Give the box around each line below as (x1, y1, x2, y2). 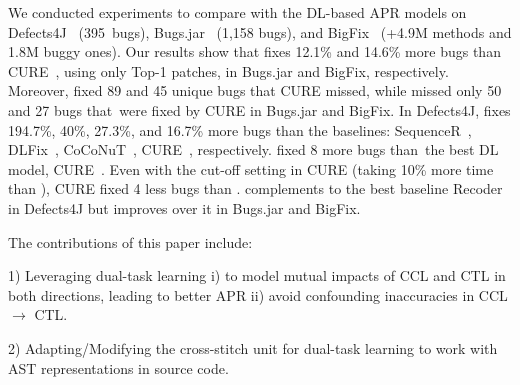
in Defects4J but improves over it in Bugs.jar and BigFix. (8, 197, 361, 218)
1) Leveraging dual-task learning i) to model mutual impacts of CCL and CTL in (8, 265, 506, 286)
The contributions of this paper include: (8, 231, 253, 252)
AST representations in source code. (8, 357, 229, 378)
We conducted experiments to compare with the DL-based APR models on (8, 2, 467, 22)
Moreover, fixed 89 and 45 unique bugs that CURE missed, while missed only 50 (8, 80, 502, 101)
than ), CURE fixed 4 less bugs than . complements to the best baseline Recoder (8, 178, 503, 199)
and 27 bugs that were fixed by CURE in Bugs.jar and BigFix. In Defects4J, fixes (8, 99, 511, 120)
